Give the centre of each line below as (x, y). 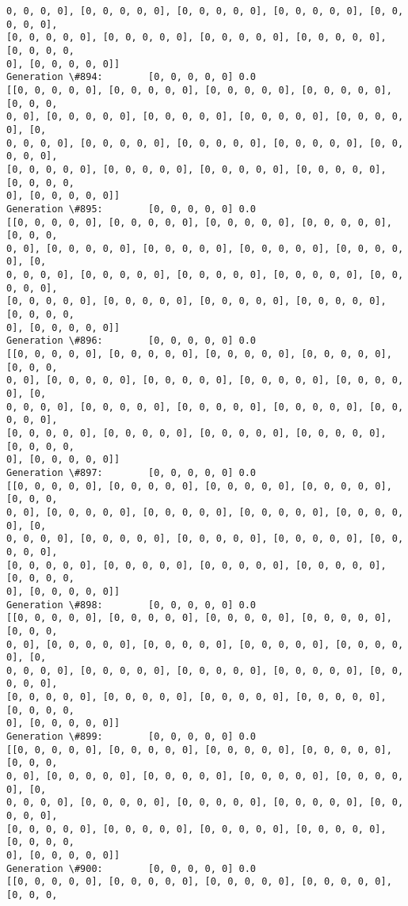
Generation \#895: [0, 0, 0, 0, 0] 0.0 (131, 209)
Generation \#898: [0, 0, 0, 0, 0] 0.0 (131, 605)
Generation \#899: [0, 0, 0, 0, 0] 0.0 (131, 737)
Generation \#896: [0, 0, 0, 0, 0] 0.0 (131, 341)
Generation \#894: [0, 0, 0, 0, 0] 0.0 (131, 77)
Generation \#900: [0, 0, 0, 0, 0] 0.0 (131, 868)
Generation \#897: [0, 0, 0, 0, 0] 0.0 (131, 472)
